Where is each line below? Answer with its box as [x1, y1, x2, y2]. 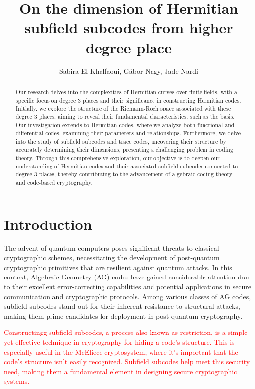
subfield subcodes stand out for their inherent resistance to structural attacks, [4, 301, 240, 311]
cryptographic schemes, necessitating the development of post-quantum [4, 252, 220, 263]
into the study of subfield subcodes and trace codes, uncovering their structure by [15, 137, 226, 145]
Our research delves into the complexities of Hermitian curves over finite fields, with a [15, 87, 237, 96]
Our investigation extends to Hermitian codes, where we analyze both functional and [15, 120, 235, 129]
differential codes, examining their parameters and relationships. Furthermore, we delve [15, 129, 241, 137]
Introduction [4, 214, 92, 234]
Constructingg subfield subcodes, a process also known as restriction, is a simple [4, 327, 248, 337]
